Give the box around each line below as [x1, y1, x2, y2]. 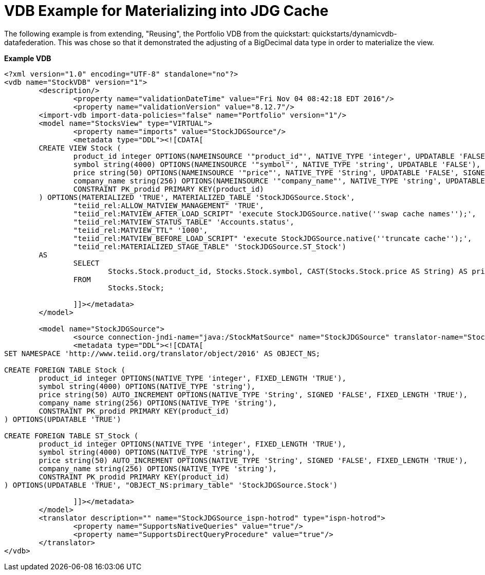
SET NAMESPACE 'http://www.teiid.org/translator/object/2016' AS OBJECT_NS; [4, 349, 321, 358]
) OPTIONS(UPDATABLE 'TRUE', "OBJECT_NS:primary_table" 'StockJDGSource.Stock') [4, 480, 338, 489]
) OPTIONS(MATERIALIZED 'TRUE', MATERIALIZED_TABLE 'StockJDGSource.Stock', [39, 193, 355, 201]
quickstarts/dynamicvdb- [312, 29, 397, 38]
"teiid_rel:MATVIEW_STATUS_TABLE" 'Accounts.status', [73, 217, 294, 226]
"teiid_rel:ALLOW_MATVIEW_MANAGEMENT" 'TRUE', [73, 201, 264, 210]
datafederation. [4, 38, 56, 47]
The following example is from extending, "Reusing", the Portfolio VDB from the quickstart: [4, 29, 310, 38]
